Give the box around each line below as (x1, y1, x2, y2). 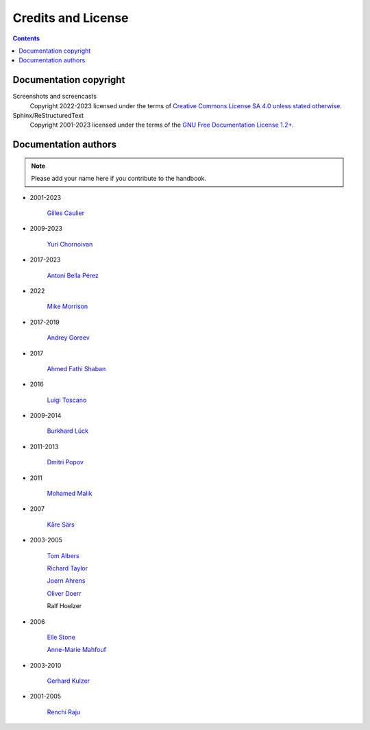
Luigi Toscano (47, 396, 87, 404)
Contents (12, 34, 40, 42)
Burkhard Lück (47, 427, 89, 435)
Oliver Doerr (47, 589, 82, 597)
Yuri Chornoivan (47, 240, 93, 248)
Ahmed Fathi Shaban (47, 364, 106, 373)
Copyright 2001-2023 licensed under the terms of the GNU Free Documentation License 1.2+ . (29, 121, 295, 129)
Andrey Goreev (47, 333, 90, 342)
